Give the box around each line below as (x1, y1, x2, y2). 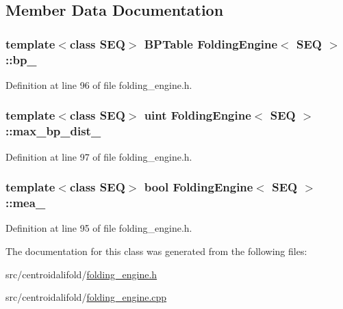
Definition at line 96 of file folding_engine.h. (5, 77, 192, 92)
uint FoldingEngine (144, 107, 251, 124)
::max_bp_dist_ (5, 122, 101, 139)
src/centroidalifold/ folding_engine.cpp (5, 290, 167, 304)
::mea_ (5, 194, 46, 211)
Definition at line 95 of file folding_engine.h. (5, 221, 192, 235)
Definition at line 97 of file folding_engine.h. (5, 149, 192, 163)
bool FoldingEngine (144, 178, 253, 196)
